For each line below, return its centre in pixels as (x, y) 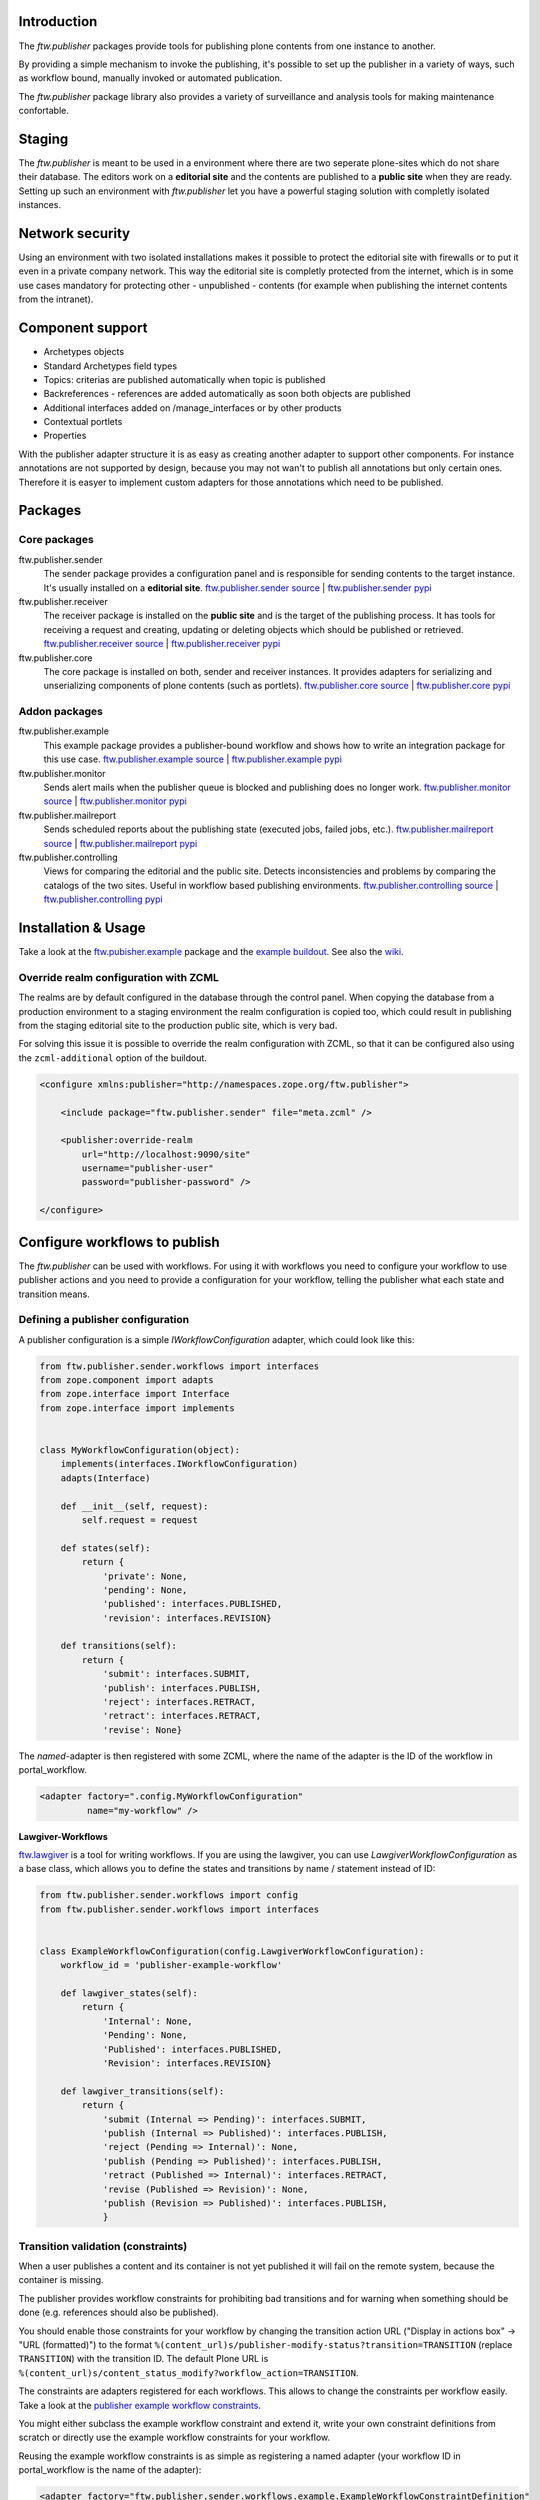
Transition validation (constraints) (103, 2246)
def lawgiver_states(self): (129, 1993)
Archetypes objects (84, 352)
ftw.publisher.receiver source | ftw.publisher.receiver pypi (162, 644)
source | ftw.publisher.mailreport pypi (120, 843)
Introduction (58, 21)
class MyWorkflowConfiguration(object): (139, 1450)
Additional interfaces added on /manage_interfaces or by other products (192, 407)
